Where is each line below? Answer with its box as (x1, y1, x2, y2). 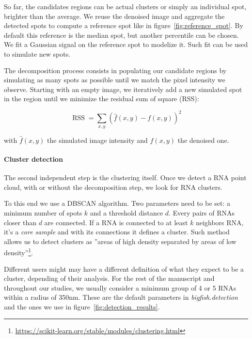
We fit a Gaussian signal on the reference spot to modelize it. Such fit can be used (4, 39, 248, 49)
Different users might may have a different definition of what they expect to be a (4, 263, 244, 274)
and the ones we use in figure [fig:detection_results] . (4, 302, 160, 311)
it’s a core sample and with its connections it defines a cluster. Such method (4, 227, 230, 237)
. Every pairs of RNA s (169, 208, 235, 217)
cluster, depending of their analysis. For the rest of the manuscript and (4, 273, 215, 283)
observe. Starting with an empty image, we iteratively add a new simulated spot (4, 84, 242, 94)
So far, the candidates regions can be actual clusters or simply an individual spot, (4, 1, 247, 11)
